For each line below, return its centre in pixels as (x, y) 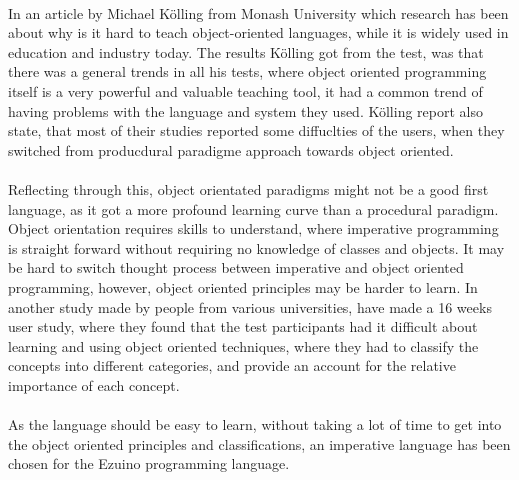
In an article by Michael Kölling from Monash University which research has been (258, 12)
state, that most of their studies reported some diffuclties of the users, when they (256, 130)
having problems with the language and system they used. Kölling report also (245, 110)
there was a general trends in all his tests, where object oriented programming (247, 71)
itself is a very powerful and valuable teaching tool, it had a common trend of (245, 90)
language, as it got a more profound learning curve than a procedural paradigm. (253, 208)
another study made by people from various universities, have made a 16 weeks (250, 306)
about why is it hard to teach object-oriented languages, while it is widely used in (258, 32)
